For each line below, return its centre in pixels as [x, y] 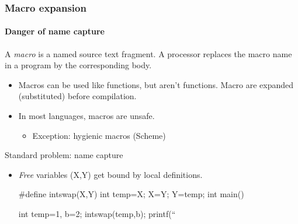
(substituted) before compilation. [77, 96]
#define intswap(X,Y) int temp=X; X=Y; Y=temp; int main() [131, 194]
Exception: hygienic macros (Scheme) [99, 135]
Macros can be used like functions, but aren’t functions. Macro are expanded [156, 84]
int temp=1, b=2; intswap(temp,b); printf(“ [97, 213]
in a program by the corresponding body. [78, 65]
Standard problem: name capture [64, 155]
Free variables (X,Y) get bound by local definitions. [110, 174]
